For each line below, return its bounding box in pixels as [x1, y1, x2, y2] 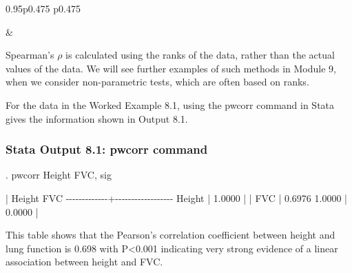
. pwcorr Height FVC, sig [6, 168, 112, 182]
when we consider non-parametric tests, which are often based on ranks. [6, 74, 309, 89]
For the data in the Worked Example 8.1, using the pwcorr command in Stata [6, 97, 335, 112]
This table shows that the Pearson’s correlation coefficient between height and [6, 228, 335, 242]
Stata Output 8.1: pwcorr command [6, 141, 208, 158]
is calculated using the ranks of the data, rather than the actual [65, 48, 335, 62]
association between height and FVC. [6, 254, 163, 269]
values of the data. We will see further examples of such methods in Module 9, [6, 61, 336, 75]
